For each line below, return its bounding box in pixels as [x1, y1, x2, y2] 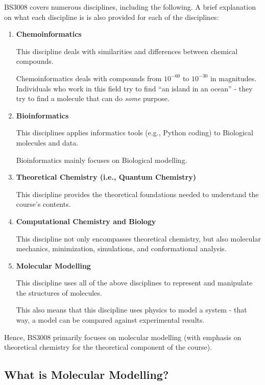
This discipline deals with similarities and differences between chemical [16, 45, 238, 56]
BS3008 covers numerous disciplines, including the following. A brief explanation [4, 2, 256, 12]
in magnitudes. [210, 73, 257, 83]
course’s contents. [16, 199, 71, 209]
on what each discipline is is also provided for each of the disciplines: [4, 11, 219, 22]
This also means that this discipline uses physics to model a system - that [16, 304, 247, 315]
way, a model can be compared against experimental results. [16, 315, 205, 325]
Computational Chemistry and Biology [16, 215, 156, 226]
